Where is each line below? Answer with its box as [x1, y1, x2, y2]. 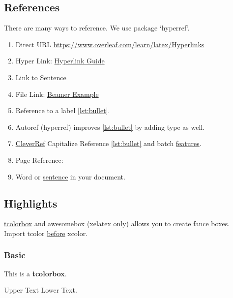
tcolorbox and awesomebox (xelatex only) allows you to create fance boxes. [4, 218, 230, 229]
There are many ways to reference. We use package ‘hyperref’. [4, 23, 190, 33]
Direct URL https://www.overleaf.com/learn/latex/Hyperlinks [15, 39, 204, 49]
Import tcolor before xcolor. [4, 228, 88, 238]
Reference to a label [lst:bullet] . [15, 105, 110, 116]
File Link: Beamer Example [15, 89, 99, 99]
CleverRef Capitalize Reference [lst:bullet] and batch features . [15, 138, 202, 149]
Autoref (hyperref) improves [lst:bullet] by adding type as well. [15, 121, 205, 132]
